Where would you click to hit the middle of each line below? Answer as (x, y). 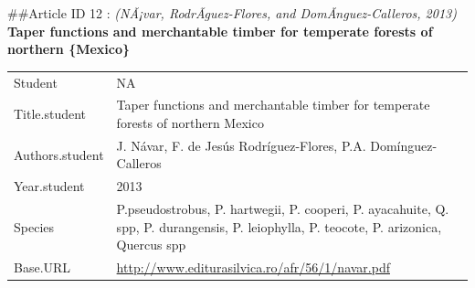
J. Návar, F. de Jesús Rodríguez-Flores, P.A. (241, 145)
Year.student (49, 186)
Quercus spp (151, 245)
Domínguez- (404, 145)
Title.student (50, 114)
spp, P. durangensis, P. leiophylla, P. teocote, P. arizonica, (279, 226)
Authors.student (59, 154)
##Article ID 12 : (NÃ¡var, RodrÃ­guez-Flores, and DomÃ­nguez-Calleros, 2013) (232, 13)
